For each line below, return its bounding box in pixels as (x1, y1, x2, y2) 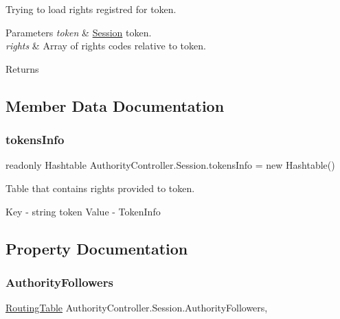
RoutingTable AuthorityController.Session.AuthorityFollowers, (5, 300, 268, 315)
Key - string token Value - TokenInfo (5, 204, 161, 218)
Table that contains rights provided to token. (5, 180, 195, 195)
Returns (5, 61, 39, 75)
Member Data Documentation (5, 95, 225, 116)
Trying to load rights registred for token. (5, 2, 177, 16)
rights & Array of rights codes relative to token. (5, 38, 206, 53)
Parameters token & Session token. (5, 25, 152, 39)
